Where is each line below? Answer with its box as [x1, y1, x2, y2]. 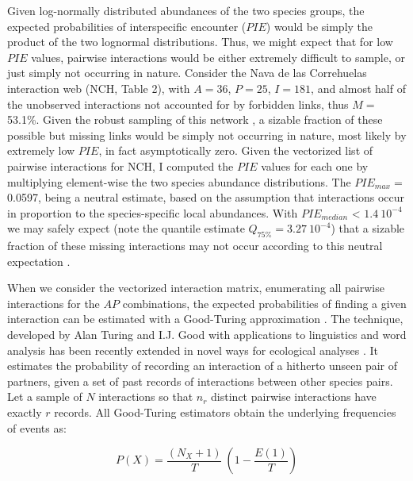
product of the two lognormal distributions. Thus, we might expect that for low [7, 33, 393, 50]
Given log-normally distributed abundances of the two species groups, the [7, 2, 365, 18]
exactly [7, 404, 42, 421]
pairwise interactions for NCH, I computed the [7, 157, 234, 174]
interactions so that [98, 388, 193, 405]
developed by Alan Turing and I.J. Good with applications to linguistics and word [7, 326, 407, 343]
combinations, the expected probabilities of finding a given [122, 294, 407, 311]
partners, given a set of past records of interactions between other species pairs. [7, 372, 393, 389]
